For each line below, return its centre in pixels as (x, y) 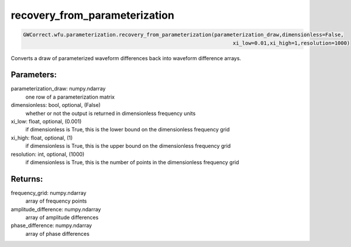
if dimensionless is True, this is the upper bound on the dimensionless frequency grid (128, 146)
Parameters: (34, 75)
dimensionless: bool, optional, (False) (56, 105)
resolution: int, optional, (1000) (48, 154)
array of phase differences (58, 234)
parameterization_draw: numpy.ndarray (58, 89)
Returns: (27, 179)
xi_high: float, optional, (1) (42, 138)
